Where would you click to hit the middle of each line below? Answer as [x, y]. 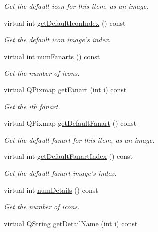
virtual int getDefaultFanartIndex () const [69, 156]
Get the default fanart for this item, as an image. [79, 139]
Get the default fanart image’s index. [60, 173]
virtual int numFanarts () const [52, 56]
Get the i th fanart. [32, 106]
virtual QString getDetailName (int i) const [71, 223]
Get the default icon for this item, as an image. [76, 6]
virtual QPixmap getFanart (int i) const [65, 89]
